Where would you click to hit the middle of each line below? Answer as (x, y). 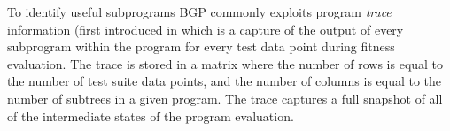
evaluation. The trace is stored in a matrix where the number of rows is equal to (225, 63)
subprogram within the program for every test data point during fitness (201, 46)
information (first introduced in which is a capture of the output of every (206, 29)
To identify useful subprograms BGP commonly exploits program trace (199, 12)
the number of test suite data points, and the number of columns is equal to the (225, 81)
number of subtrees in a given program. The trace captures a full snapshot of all (225, 98)
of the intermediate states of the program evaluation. (151, 116)
